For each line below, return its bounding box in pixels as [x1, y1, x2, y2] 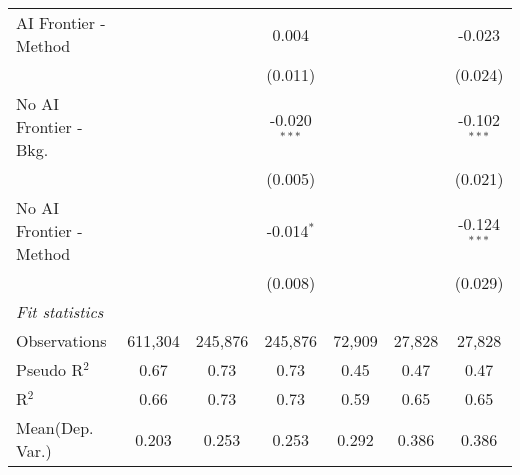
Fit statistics [16, 300, 104, 323]
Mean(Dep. [16, 416, 94, 439]
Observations [16, 329, 107, 352]
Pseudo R [16, 358, 84, 381]
